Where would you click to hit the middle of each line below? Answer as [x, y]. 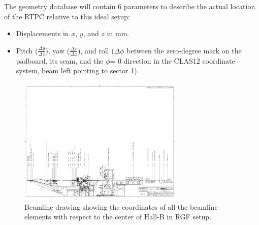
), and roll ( [96, 50]
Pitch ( [27, 50]
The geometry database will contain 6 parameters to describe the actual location [130, 6]
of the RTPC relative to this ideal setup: [67, 16]
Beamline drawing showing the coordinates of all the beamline [121, 206]
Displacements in [42, 33]
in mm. [118, 33]
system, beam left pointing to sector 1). [77, 71]
